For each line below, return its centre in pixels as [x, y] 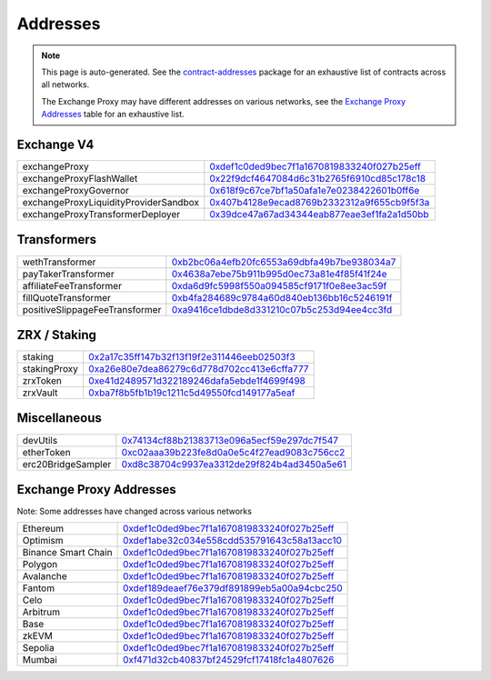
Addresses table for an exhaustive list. [113, 115]
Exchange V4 [55, 144]
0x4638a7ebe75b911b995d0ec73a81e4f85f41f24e [279, 274]
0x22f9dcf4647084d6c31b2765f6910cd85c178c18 [318, 179]
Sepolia [38, 648]
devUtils [40, 440]
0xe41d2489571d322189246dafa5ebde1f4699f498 [197, 381]
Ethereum [43, 529]
